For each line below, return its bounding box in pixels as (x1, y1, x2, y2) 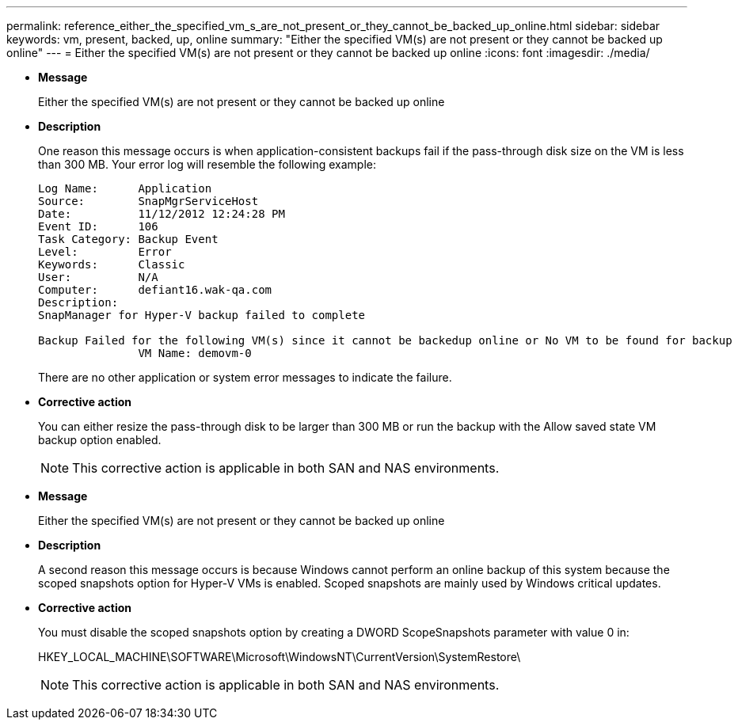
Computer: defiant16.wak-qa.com (38, 283, 272, 296)
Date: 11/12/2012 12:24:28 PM (38, 207, 285, 220)
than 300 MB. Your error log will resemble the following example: (38, 158, 376, 171)
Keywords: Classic (38, 258, 185, 271)
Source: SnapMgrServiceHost (38, 195, 259, 207)
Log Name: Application (38, 182, 212, 195)
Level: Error (38, 245, 172, 258)
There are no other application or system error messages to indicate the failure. (38, 371, 452, 384)
